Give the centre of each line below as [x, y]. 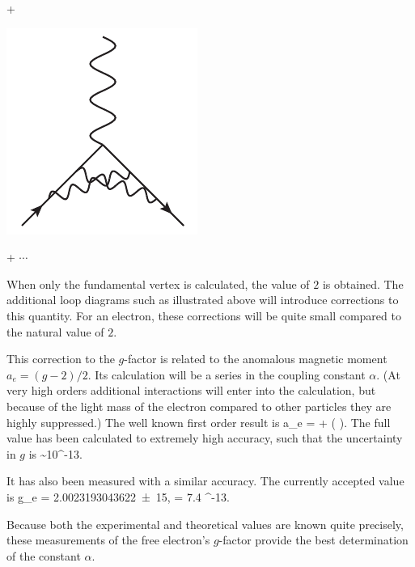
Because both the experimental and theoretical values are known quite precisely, [205, 524]
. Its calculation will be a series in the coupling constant [227, 374]
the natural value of [55, 331]
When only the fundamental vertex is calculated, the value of [158, 283]
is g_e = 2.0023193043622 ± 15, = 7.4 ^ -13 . [118, 496]
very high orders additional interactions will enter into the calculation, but [191, 390]
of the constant [44, 555]
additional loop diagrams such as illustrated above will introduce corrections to [203, 300]
